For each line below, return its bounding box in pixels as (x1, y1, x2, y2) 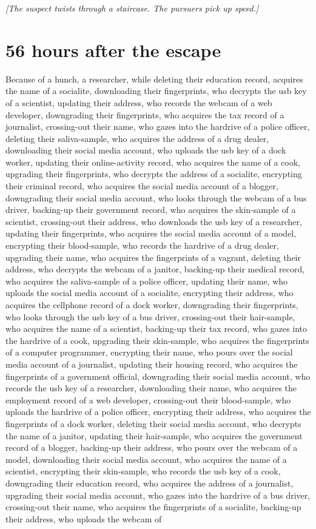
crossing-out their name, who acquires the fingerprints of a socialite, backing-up (5, 500, 301, 513)
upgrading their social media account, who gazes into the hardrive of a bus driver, (5, 488, 311, 501)
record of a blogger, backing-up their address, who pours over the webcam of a (5, 441, 298, 454)
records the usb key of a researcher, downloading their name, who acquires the (5, 382, 297, 394)
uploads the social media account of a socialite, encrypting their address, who (5, 286, 294, 299)
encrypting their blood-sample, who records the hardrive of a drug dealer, (5, 239, 279, 252)
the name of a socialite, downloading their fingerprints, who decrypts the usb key (5, 84, 307, 97)
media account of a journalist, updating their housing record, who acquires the (5, 357, 298, 370)
